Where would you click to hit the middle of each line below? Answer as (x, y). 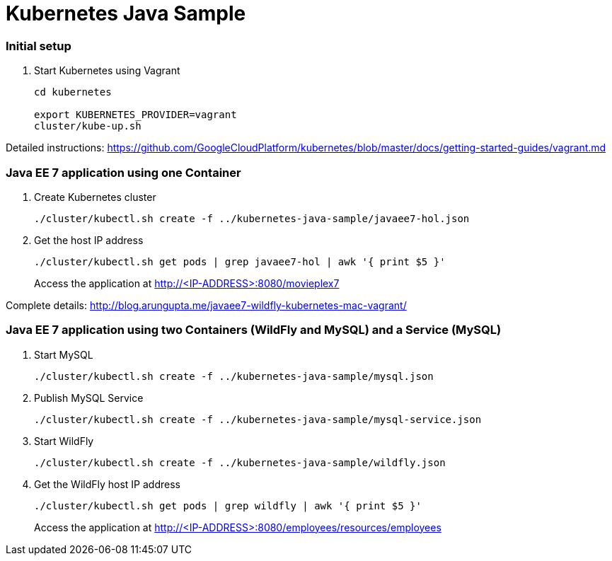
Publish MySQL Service (89, 398)
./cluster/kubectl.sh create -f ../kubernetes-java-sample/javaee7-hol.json (252, 218)
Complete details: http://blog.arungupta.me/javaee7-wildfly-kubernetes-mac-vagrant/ (206, 305)
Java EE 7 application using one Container (123, 172)
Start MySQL (64, 354)
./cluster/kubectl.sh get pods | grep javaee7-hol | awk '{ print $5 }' (240, 261)
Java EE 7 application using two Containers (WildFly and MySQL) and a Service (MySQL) (254, 330)
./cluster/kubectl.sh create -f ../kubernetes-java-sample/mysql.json (234, 376)
